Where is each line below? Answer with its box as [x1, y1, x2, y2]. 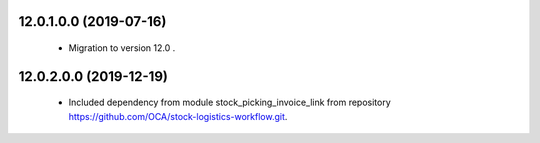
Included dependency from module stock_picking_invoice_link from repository [68, 96, 392, 109]
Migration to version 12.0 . [68, 42, 176, 54]
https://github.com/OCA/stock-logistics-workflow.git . [68, 110, 288, 122]
